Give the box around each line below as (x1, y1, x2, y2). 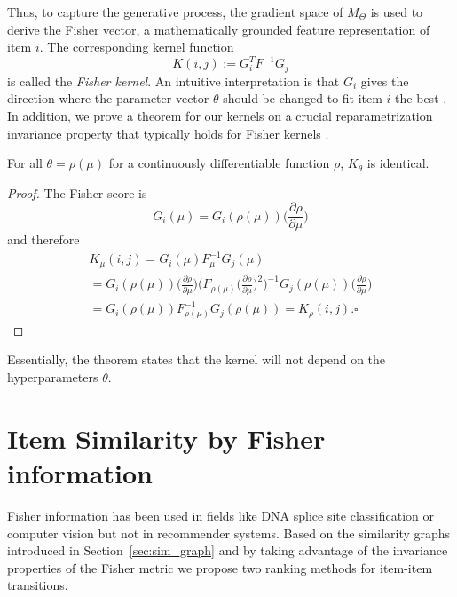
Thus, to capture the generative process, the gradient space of (7, 3, 343, 20)
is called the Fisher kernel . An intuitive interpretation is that (7, 71, 340, 90)
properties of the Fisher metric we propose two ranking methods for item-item (7, 558, 433, 577)
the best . (395, 89, 447, 107)
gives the (360, 71, 409, 90)
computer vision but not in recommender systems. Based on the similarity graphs (7, 523, 451, 542)
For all (7, 154, 43, 172)
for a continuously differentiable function (108, 154, 330, 172)
